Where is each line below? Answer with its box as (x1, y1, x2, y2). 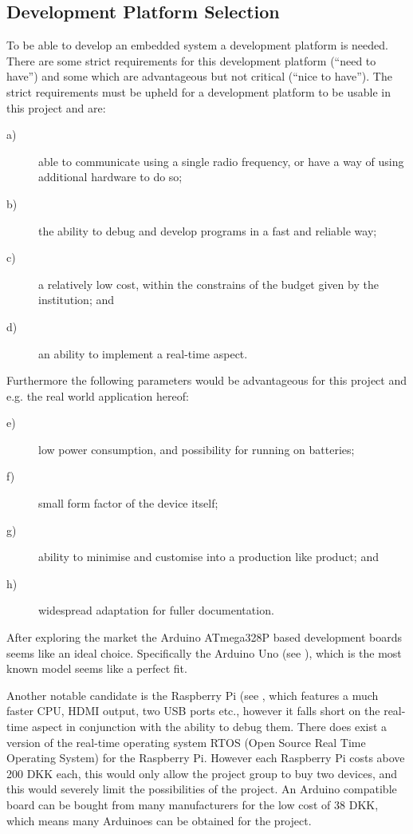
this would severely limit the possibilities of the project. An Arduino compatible (6, 781, 397, 797)
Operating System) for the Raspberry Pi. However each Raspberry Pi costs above (6, 749, 405, 766)
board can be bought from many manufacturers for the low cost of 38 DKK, (6, 796, 379, 812)
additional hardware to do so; (38, 168, 183, 185)
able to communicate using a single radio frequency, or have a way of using (38, 152, 404, 169)
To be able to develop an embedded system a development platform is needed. (6, 37, 388, 53)
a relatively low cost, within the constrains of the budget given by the (38, 275, 379, 292)
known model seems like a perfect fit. (6, 660, 187, 677)
